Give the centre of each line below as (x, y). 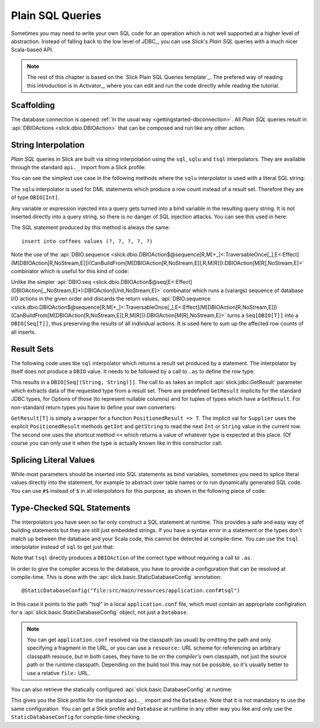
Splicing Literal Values (53, 460)
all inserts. (24, 332)
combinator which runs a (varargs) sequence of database (233, 290)
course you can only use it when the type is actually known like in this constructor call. (117, 443)
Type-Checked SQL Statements (71, 508)
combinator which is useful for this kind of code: (70, 271)
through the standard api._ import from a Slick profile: (79, 167)
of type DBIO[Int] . (35, 197)
